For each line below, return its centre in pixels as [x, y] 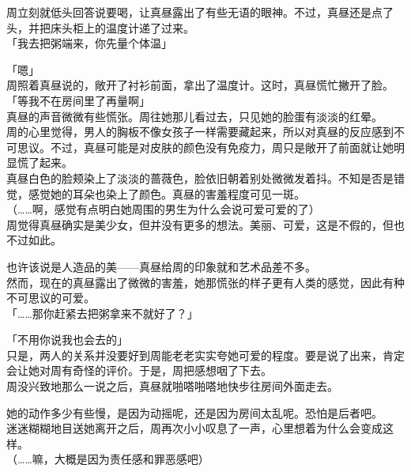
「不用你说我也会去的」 [67, 340]
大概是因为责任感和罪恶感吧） [132, 459]
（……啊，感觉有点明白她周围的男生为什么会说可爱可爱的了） [163, 209]
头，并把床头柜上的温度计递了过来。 [100, 27]
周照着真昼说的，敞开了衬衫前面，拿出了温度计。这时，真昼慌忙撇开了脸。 [200, 85]
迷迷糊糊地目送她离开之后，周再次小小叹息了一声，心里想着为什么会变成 [194, 428]
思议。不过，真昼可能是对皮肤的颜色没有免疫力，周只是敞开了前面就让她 [205, 147]
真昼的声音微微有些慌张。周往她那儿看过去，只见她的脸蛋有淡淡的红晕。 [194, 116]
